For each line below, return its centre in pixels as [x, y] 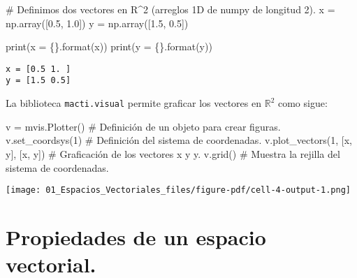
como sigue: [303, 103]
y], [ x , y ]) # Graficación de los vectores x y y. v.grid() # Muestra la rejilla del [173, 153]
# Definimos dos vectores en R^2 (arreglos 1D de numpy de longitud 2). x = [170, 9]
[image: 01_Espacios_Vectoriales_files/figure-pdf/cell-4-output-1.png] [178, 190]
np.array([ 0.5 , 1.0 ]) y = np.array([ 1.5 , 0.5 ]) [97, 23]
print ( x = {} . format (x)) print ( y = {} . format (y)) [109, 46]
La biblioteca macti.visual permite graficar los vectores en [133, 103]
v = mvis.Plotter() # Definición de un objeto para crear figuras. [143, 126]
